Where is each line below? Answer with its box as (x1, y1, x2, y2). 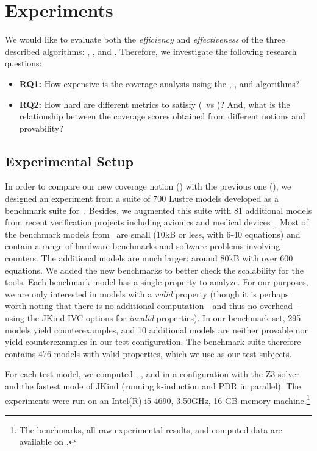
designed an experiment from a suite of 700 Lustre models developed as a (5, 192, 279, 205)
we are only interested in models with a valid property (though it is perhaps (5, 287, 289, 300)
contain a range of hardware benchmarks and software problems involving (5, 240, 280, 252)
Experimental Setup (5, 151, 134, 170)
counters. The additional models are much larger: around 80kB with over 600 (5, 252, 293, 265)
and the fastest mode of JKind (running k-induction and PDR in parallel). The (5, 379, 301, 392)
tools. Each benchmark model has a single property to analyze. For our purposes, (5, 275, 308, 288)
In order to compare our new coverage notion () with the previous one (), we (5, 180, 291, 193)
